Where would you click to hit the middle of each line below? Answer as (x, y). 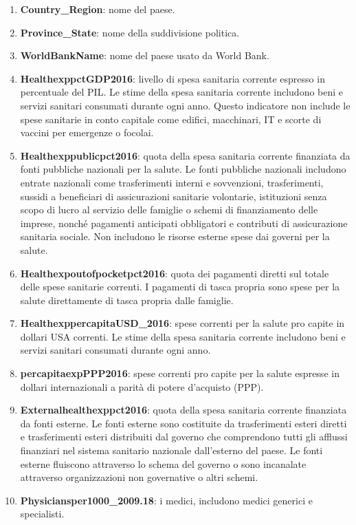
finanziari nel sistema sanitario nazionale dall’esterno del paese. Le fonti (171, 450)
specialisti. (42, 514)
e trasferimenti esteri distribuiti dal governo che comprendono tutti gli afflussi (184, 437)
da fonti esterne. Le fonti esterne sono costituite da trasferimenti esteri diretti (183, 423)
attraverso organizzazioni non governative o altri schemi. (139, 477)
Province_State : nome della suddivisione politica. (130, 32)
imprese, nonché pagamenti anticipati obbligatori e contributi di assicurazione (184, 223)
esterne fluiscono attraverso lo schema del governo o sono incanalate (163, 463)
